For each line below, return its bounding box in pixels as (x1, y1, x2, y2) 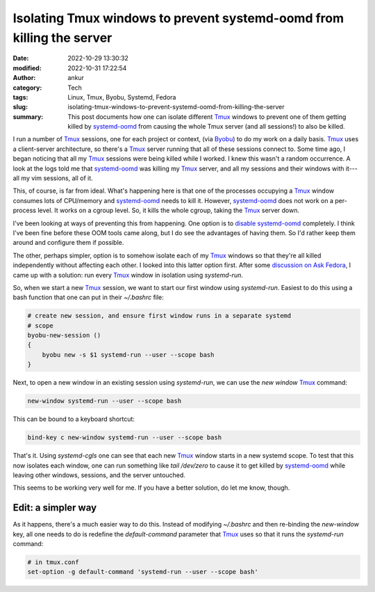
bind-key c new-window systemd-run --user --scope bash (27, 433, 222, 442)
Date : (12, 54, 29, 63)
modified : (12, 63, 42, 72)
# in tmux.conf (27, 559, 79, 566)
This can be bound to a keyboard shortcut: (12, 415, 135, 424)
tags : (12, 93, 28, 101)
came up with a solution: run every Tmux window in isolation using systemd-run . (12, 271, 243, 279)
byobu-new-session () (27, 331, 101, 339)
